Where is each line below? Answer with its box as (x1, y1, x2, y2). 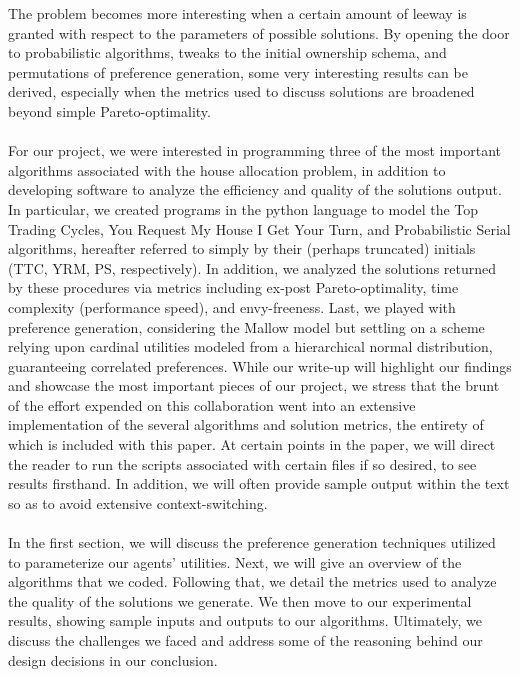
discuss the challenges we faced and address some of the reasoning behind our (8, 630, 483, 650)
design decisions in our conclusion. (8, 649, 218, 670)
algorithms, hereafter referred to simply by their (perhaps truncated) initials (8, 238, 476, 259)
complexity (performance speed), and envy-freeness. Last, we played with (8, 296, 456, 317)
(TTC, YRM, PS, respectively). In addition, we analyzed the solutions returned (8, 257, 497, 278)
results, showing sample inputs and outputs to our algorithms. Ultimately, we (8, 610, 482, 631)
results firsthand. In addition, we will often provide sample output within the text (8, 473, 510, 494)
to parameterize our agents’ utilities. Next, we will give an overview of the (8, 551, 462, 572)
